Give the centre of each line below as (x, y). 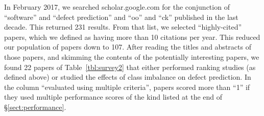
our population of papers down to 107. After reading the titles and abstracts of (128, 47)
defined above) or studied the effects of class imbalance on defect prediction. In (128, 77)
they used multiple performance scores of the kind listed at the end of (113, 97)
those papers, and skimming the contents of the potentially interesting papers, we (132, 56)
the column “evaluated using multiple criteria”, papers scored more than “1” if (127, 87)
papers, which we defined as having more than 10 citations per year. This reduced (132, 37)
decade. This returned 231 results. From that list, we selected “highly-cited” (123, 27)
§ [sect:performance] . (35, 107)
